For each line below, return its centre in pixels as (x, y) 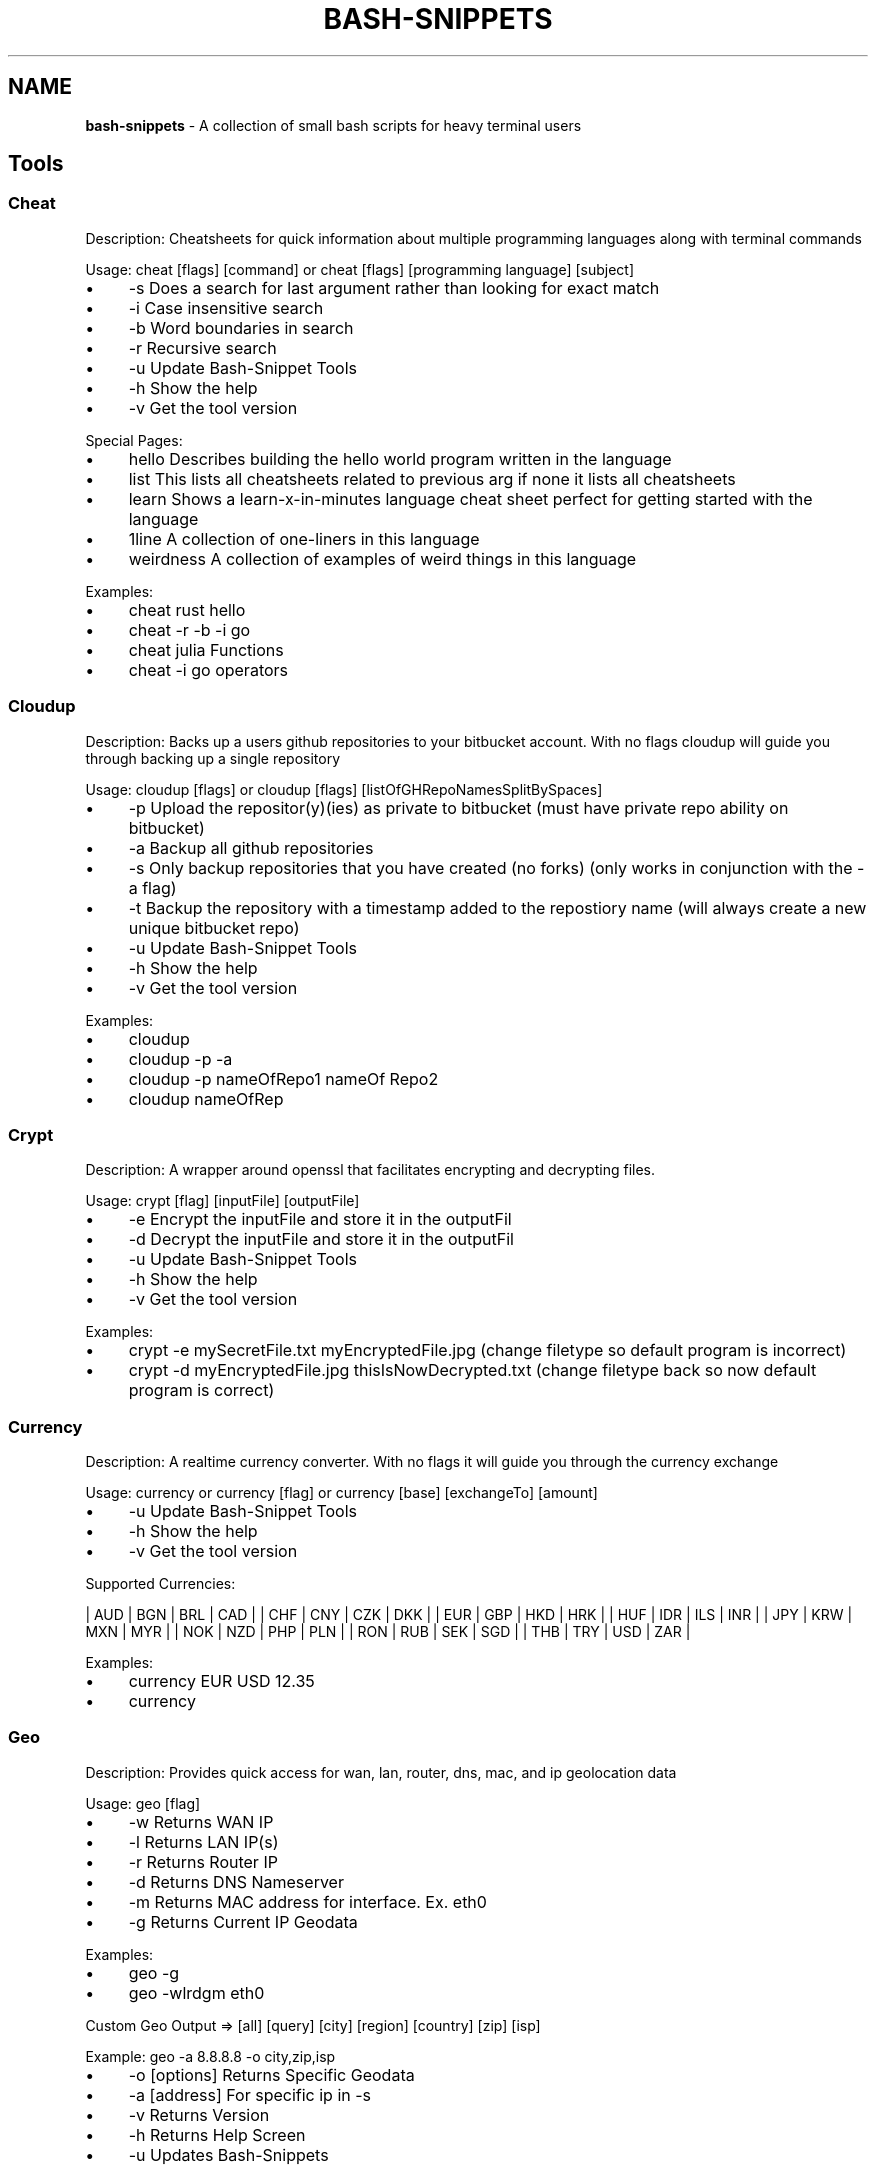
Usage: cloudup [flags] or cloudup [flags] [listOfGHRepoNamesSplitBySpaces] (344, 789)
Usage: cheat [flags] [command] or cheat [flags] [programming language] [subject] (360, 269)
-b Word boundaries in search (241, 327)
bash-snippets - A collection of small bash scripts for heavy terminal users (333, 125)
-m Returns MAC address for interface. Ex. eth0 (307, 1901)
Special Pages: (134, 440)
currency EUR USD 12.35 (221, 1681)
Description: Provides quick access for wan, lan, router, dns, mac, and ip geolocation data (381, 1772)
